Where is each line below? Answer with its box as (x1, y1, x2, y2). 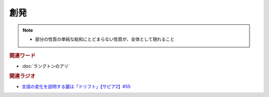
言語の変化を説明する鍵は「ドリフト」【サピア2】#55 (21, 83, 131, 89)
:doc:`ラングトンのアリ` (21, 63, 70, 69)
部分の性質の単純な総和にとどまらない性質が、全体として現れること (35, 36, 175, 42)
